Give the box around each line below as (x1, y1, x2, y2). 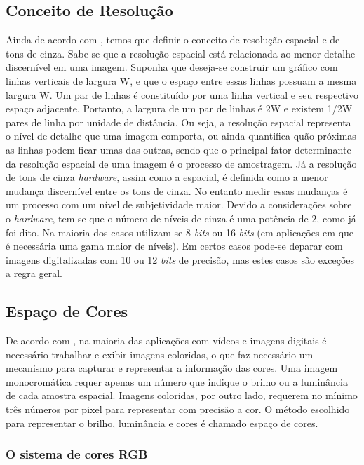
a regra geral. (6, 266, 63, 281)
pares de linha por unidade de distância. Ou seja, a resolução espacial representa (6, 114, 351, 129)
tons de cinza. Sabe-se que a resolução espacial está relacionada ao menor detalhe (6, 46, 356, 60)
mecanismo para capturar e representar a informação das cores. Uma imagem (6, 360, 338, 375)
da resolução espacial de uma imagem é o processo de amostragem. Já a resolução (6, 156, 357, 170)
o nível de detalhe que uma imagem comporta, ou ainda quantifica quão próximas (6, 128, 356, 143)
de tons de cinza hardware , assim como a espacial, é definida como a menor (6, 170, 328, 184)
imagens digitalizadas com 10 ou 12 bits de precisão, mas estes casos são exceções (6, 252, 355, 267)
